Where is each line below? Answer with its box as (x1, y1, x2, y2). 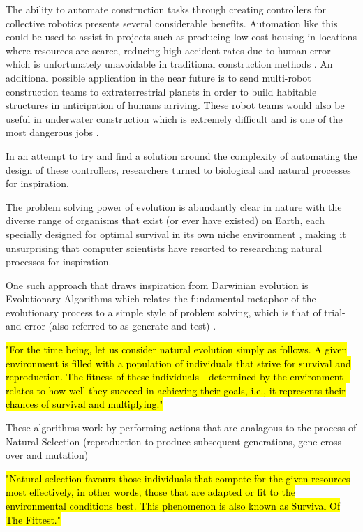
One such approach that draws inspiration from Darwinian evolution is (6, 277, 309, 292)
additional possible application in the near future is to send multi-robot (6, 70, 311, 84)
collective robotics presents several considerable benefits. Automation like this (6, 15, 338, 30)
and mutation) (26, 448, 89, 462)
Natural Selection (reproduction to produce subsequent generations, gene (6, 434, 318, 448)
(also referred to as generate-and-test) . (48, 318, 216, 333)
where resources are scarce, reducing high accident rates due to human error (6, 43, 331, 57)
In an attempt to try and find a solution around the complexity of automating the (6, 148, 357, 163)
